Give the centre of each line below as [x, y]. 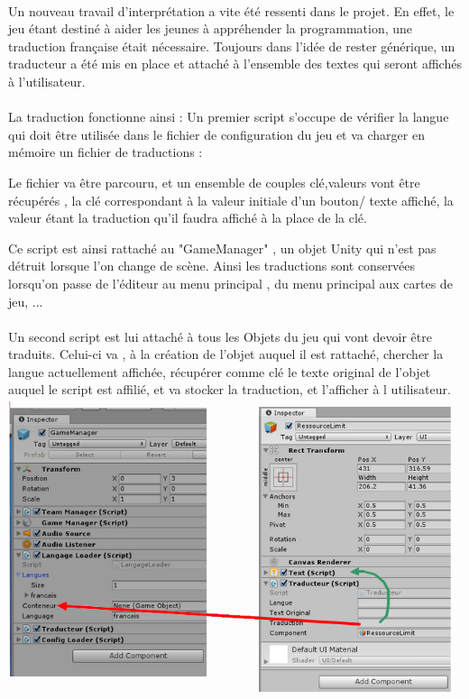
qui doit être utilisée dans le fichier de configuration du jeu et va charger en [216, 134]
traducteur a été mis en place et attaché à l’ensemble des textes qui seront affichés [235, 64]
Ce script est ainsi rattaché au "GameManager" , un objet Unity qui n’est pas [222, 248]
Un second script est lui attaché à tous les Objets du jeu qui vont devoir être [220, 336]
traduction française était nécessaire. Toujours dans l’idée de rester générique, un [232, 46]
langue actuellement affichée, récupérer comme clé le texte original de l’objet [220, 371]
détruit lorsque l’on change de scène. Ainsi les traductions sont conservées [212, 266]
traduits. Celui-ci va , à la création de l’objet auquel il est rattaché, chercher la [226, 354]
